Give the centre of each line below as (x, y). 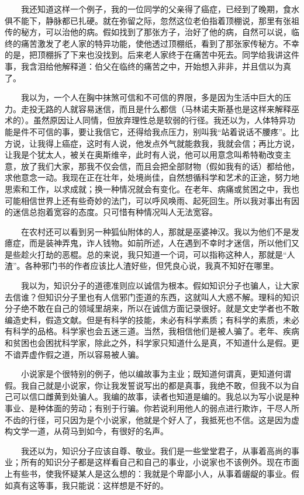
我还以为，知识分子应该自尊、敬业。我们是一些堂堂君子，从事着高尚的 (156, 450)
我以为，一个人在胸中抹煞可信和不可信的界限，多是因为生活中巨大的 (152, 97)
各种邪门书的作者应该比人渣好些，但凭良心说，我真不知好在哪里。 (152, 266)
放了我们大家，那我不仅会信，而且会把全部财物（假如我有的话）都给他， (160, 166)
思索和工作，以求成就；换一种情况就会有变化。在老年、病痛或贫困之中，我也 (152, 188)
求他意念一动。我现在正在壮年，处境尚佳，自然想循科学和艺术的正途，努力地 (152, 177)
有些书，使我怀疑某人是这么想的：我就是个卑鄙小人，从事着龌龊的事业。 (152, 473)
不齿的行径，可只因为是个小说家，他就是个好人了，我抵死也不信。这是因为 (148, 419)
